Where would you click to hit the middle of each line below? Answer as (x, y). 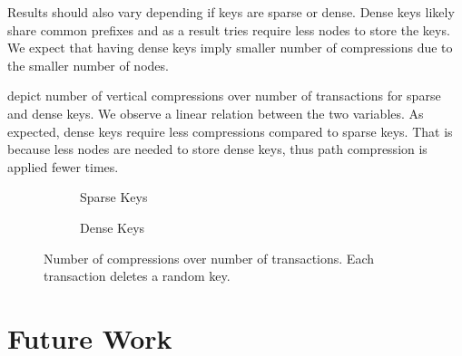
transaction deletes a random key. (137, 276)
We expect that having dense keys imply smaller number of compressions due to (230, 48)
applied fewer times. (63, 166)
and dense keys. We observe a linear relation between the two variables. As (216, 113)
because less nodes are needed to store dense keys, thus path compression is (217, 149)
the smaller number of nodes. (88, 65)
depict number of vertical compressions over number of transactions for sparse (224, 96)
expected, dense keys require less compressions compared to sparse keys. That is (230, 131)
